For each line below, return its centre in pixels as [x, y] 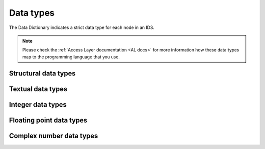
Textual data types [38, 89]
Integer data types [38, 105]
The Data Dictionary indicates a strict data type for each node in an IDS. [82, 27]
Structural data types [42, 73]
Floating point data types [48, 120]
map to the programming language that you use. [71, 57]
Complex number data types [53, 136]
